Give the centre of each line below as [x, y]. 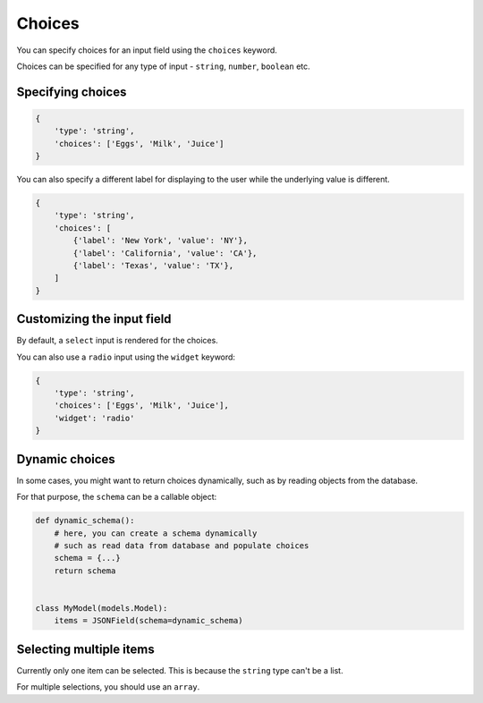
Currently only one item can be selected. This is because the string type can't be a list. [180, 670]
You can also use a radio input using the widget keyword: [126, 357]
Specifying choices [72, 92]
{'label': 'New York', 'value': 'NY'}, [160, 241]
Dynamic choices [66, 459]
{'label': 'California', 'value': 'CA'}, [165, 253]
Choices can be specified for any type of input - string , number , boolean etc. [163, 66]
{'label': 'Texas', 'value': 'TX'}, [153, 266]
